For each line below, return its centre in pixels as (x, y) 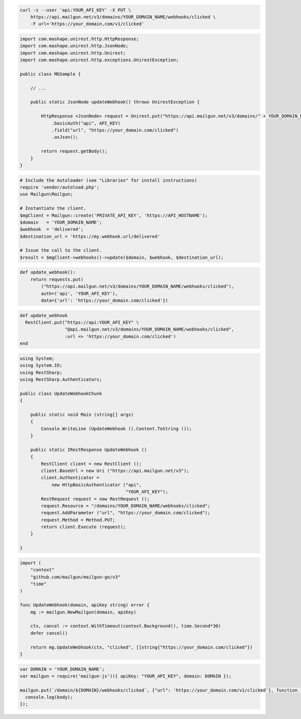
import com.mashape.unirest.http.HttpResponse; (79, 39)
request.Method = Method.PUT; (78, 520)
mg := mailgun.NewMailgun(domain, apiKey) (83, 612)
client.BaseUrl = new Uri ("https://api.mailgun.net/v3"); (115, 471)
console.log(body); (49, 697)
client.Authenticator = (70, 478)
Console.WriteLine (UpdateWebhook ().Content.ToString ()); (116, 428)
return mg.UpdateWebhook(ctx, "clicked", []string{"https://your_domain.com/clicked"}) (141, 647)
